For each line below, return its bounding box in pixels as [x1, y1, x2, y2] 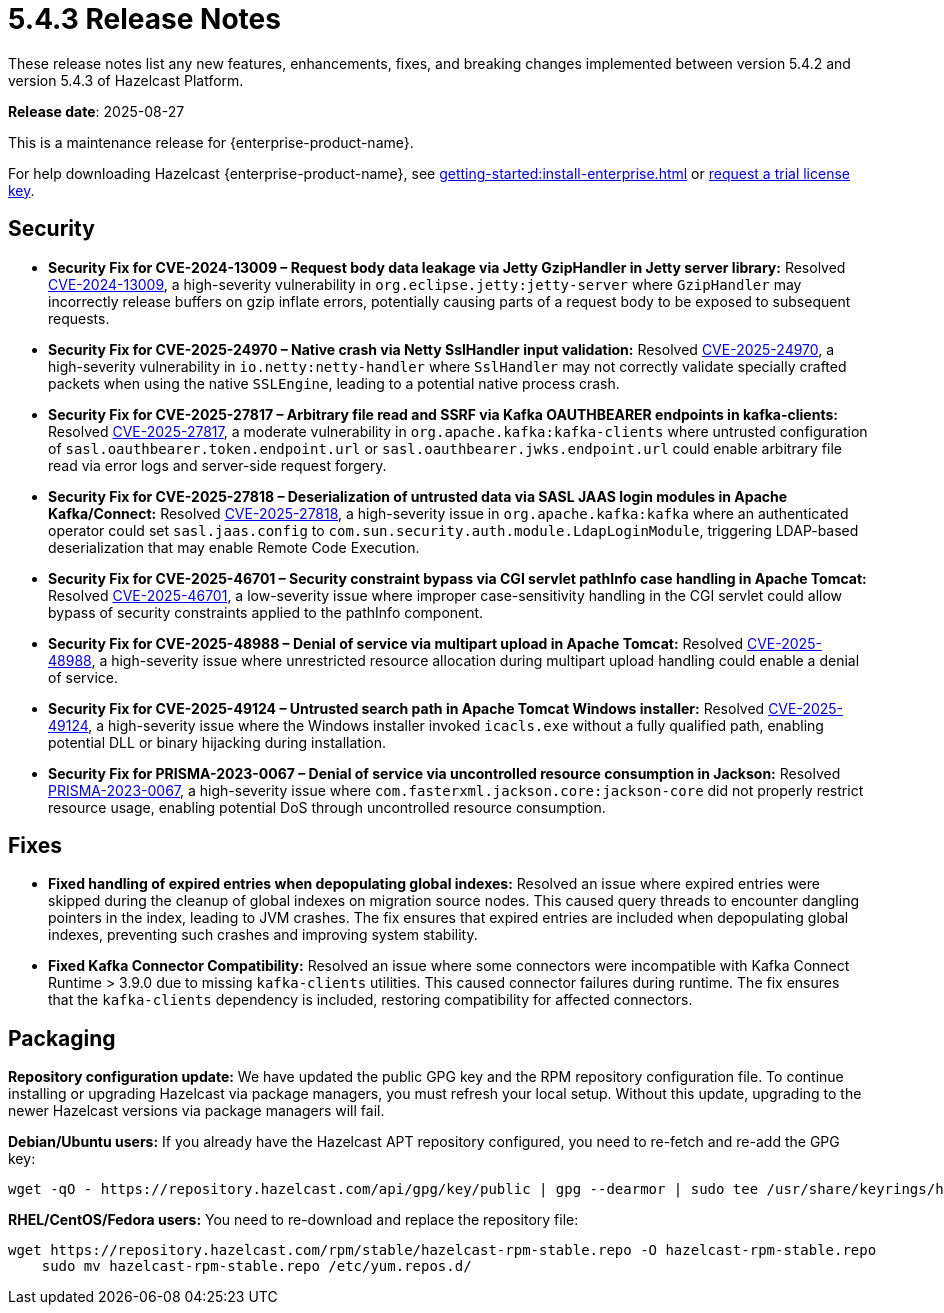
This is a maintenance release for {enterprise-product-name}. [8, 133, 414, 151]
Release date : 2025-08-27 [8, 102, 185, 120]
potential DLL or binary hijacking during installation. [48, 733, 386, 751]
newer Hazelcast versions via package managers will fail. [8, 1102, 385, 1120]
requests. [48, 309, 110, 327]
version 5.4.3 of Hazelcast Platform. [8, 71, 244, 89]
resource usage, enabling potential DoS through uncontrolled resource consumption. [48, 798, 606, 816]
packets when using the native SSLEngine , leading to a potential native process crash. [48, 374, 620, 392]
